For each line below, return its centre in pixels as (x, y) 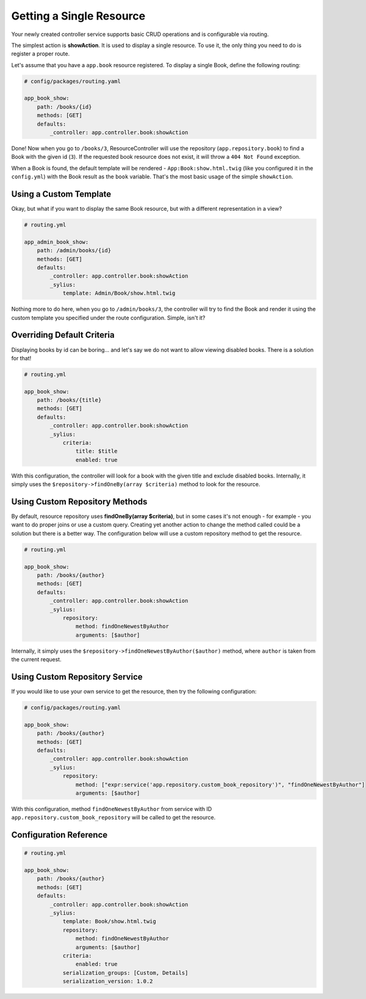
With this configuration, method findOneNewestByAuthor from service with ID (112, 808)
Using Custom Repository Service (77, 677)
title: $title (97, 451)
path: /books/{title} (69, 400)
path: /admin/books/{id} (74, 251)
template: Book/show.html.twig (109, 921)
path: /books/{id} (64, 107)
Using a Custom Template (61, 194)
